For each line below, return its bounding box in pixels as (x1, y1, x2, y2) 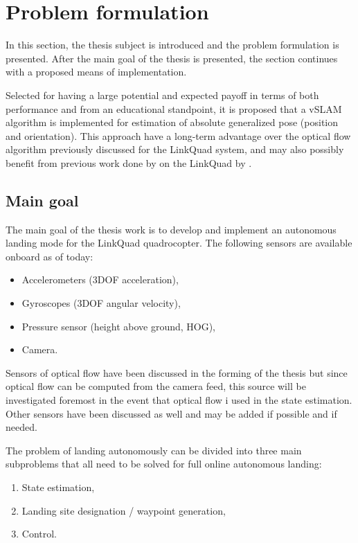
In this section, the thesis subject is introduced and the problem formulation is (6, 37, 339, 52)
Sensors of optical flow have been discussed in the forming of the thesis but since (6, 365, 348, 380)
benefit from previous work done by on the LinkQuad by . (6, 155, 252, 170)
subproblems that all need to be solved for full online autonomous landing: (6, 456, 322, 471)
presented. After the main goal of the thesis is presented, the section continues (6, 51, 338, 65)
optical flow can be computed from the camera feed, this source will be (6, 379, 306, 393)
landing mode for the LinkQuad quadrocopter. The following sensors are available (6, 235, 352, 250)
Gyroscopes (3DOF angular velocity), (21, 296, 181, 310)
